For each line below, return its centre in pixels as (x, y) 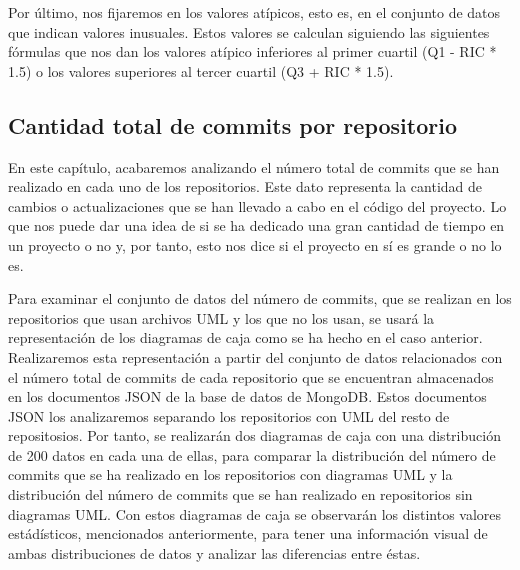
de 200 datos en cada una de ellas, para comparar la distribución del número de (252, 454)
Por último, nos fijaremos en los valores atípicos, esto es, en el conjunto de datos (254, 12)
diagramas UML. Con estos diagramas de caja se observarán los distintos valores (255, 513)
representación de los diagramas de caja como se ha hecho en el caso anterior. (245, 337)
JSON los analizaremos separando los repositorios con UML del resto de (229, 415)
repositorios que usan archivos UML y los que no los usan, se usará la (221, 317)
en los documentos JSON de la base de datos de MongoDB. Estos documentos (247, 396)
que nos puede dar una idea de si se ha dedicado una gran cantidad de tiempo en (256, 225)
